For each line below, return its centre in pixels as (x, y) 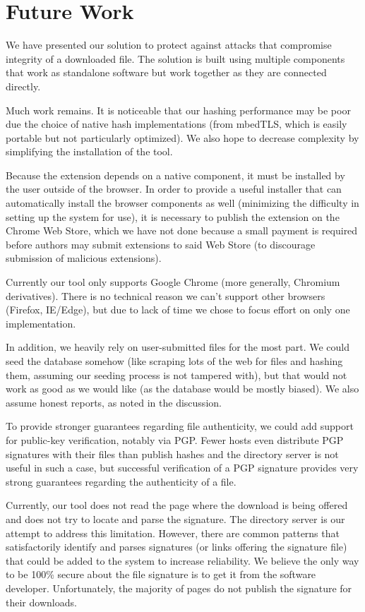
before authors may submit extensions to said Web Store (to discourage (161, 244)
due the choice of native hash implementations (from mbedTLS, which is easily (176, 124)
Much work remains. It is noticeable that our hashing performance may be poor (178, 110)
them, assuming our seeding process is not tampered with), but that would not (176, 374)
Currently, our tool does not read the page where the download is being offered (177, 505)
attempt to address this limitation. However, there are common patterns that (173, 533)
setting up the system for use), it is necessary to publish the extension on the (173, 216)
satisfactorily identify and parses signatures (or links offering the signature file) (176, 547)
